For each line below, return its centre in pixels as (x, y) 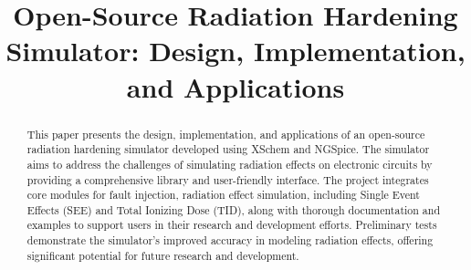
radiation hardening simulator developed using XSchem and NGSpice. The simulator (228, 149)
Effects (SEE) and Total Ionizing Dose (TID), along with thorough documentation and (234, 209)
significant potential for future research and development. (163, 255)
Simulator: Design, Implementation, (235, 51)
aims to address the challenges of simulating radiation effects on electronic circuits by (230, 164)
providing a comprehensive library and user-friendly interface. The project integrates (228, 179)
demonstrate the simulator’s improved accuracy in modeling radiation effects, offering (230, 240)
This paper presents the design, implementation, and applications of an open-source (226, 134)
